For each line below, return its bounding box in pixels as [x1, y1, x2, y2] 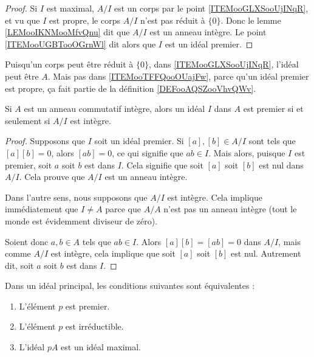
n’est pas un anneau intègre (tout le [163, 203, 297, 215]
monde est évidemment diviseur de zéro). [5, 214, 158, 227]
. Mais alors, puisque [208, 146, 285, 159]
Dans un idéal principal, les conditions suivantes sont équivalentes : [5, 279, 255, 292]
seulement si [5, 114, 50, 127]
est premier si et [243, 102, 304, 115]
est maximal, [46, 2, 94, 14]
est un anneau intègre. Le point [149, 26, 267, 38]
